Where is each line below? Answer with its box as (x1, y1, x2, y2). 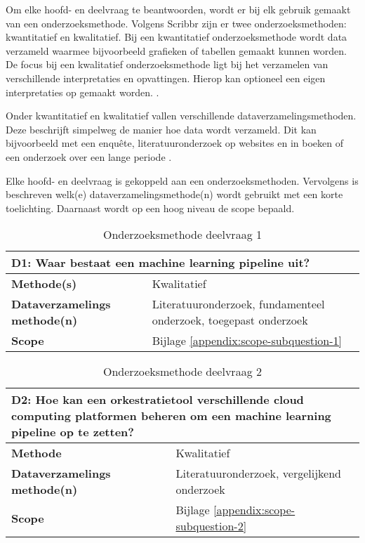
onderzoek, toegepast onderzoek (152, 312, 308, 329)
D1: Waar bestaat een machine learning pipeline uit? (11, 254, 310, 271)
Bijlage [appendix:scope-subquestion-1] (152, 332, 343, 349)
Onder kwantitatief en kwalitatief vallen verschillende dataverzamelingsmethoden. (6, 108, 357, 123)
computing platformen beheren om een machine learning (11, 407, 331, 424)
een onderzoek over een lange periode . (6, 149, 172, 164)
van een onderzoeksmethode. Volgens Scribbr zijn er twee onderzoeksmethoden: (6, 15, 347, 30)
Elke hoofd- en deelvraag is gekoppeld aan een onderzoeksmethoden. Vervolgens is (6, 173, 359, 188)
